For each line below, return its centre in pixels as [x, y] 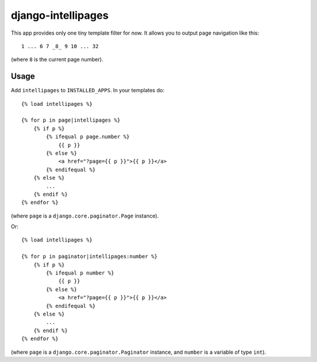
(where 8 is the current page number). [57, 59]
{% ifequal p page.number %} [88, 137]
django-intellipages [60, 15]
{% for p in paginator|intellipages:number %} [90, 257]
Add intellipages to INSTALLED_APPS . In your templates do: [87, 90]
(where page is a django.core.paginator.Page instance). [85, 216]
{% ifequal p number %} [80, 273]
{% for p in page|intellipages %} [71, 120]
